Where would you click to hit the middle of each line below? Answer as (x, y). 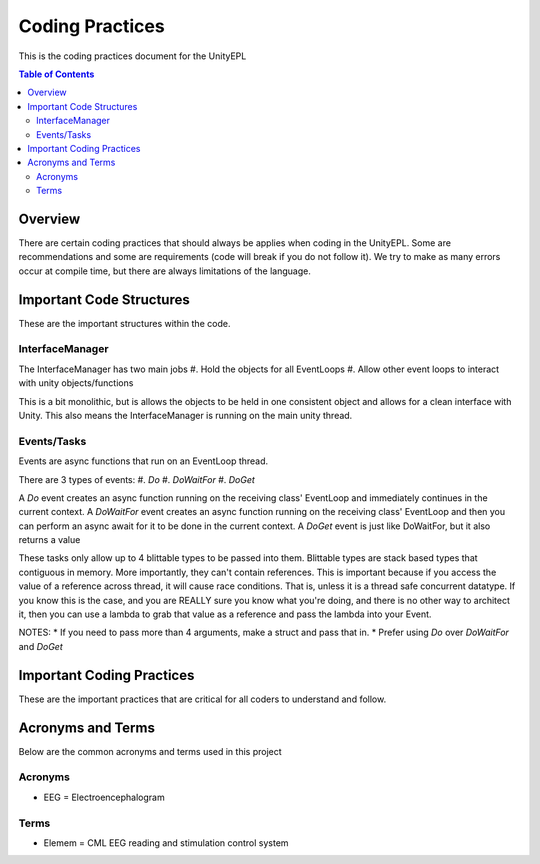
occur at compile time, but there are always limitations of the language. (165, 271)
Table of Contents (56, 74)
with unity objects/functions (76, 383)
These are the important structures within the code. (124, 323)
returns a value (49, 540)
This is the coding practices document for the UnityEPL (132, 56)
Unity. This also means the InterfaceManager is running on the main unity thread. (185, 415)
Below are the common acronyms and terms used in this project (150, 751)
